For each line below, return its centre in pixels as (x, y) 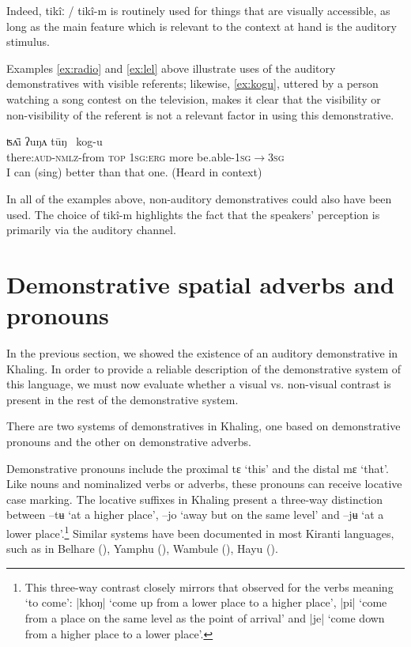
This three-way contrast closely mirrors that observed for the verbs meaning (209, 586)
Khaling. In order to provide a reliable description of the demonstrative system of (204, 368)
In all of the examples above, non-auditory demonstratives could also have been (199, 198)
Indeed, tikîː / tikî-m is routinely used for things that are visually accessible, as (198, 10)
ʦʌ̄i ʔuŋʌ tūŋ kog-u (55, 141)
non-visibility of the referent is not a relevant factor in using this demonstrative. (200, 114)
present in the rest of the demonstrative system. (123, 399)
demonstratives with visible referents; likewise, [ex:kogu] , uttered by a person (192, 83)
